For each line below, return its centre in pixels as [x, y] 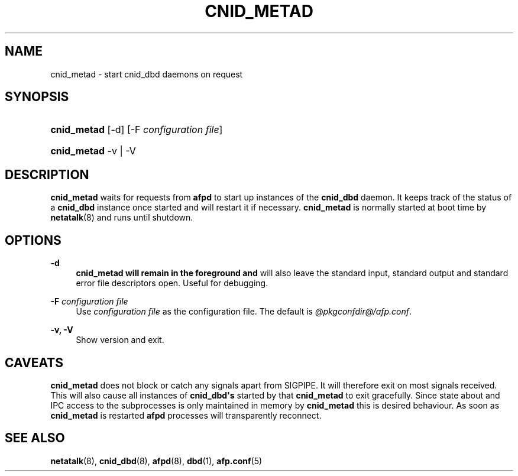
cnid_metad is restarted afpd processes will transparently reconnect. [186, 415]
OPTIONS [33, 240]
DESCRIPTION [47, 174]
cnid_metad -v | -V [93, 151]
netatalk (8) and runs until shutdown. [122, 218]
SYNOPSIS [37, 97]
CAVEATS [34, 362]
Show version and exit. [120, 340]
